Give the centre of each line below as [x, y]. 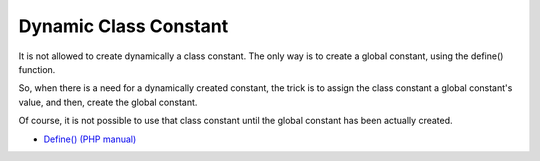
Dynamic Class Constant [123, 26]
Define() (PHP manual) [90, 139]
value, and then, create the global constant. [108, 102]
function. [37, 69]
